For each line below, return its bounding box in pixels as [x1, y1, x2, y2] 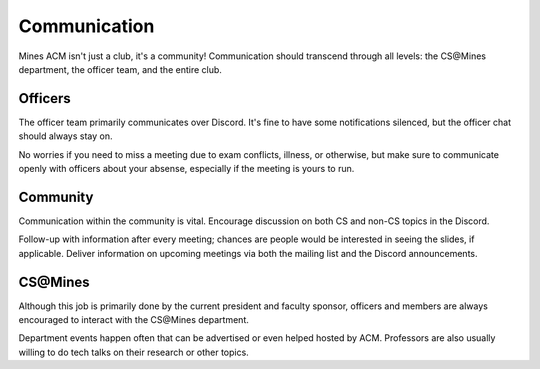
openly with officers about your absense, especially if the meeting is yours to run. [18, 163, 355, 175]
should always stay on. [18, 130, 114, 142]
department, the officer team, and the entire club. [18, 63, 222, 75]
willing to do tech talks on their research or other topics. [18, 346, 249, 358]
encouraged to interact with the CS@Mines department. [18, 314, 249, 325]
